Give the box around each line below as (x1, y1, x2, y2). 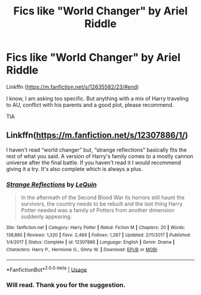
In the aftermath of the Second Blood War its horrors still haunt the (20, 194, 185, 201)
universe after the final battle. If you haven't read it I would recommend (6, 159, 181, 166)
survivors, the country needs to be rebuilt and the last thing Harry (20, 200, 183, 207)
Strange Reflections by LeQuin (6, 180, 97, 188)
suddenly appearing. (20, 213, 72, 220)
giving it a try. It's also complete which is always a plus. (6, 165, 143, 172)
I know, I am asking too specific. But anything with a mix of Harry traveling (6, 95, 189, 102)
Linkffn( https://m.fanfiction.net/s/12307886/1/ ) (6, 130, 188, 140)
